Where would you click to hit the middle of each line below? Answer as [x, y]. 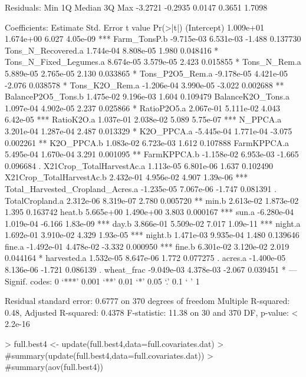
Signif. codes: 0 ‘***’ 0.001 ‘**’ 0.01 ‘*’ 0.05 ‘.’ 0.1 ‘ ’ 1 [102, 281]
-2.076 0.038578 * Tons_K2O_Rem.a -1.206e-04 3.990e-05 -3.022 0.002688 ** [144, 85]
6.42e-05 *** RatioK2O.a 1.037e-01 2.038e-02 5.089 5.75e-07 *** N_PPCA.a [143, 119]
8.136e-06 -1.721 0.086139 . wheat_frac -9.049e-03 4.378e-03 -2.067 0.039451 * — [151, 269]
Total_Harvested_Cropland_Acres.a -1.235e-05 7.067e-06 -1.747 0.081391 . [141, 188]
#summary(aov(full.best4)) [54, 367]
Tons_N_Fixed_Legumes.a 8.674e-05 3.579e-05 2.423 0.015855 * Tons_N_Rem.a [153, 62]
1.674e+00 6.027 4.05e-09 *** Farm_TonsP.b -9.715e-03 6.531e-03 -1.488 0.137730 [153, 39]
